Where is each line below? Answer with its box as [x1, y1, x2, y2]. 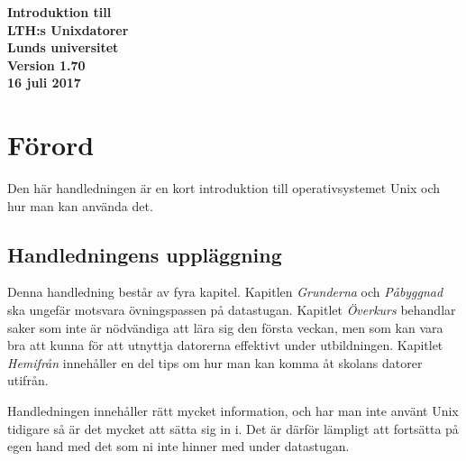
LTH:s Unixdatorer [7, 20, 129, 39]
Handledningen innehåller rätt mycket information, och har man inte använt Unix [7, 401, 459, 420]
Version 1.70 [7, 55, 86, 74]
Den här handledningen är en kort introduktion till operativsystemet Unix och [7, 179, 441, 198]
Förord [7, 126, 95, 163]
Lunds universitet [7, 38, 119, 57]
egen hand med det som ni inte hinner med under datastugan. [7, 437, 350, 456]
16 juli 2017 [7, 73, 81, 92]
